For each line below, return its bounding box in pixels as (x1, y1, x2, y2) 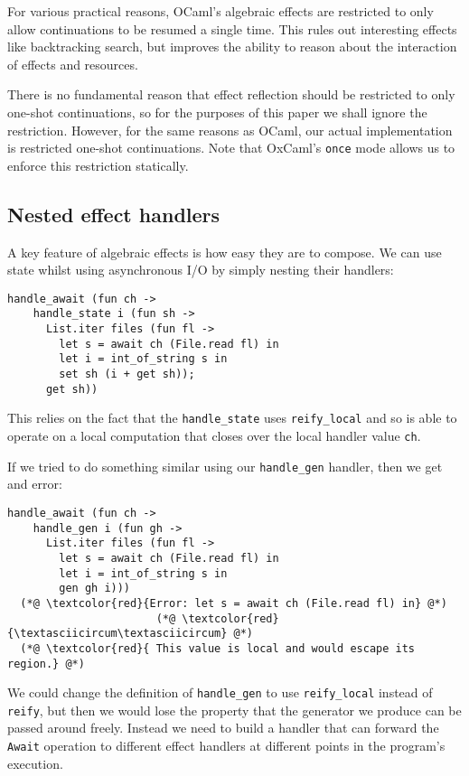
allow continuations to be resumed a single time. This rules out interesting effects (7, 19, 457, 38)
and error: (7, 474, 62, 493)
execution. (7, 753, 63, 772)
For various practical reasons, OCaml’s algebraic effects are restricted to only (7, 2, 434, 20)
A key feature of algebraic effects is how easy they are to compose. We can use (7, 242, 442, 261)
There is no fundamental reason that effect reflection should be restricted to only (7, 85, 455, 104)
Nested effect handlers (7, 200, 220, 228)
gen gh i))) (59, 582, 131, 595)
